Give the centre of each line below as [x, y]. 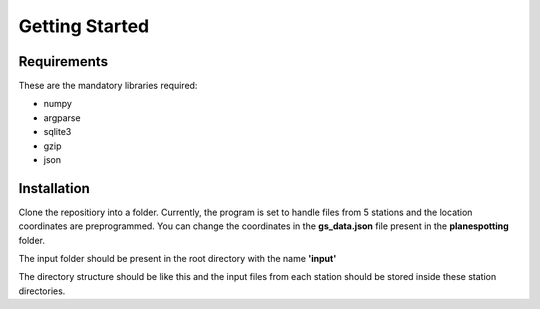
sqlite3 [57, 132]
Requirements [63, 61]
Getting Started [84, 26]
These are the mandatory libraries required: [108, 86]
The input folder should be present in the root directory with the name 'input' [177, 259]
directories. [42, 291]
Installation [54, 188]
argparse [62, 117]
